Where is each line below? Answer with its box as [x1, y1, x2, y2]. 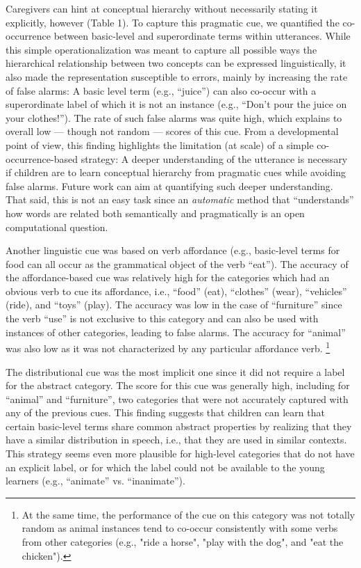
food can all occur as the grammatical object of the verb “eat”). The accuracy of [6, 256, 349, 271]
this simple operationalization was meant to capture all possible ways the [6, 42, 317, 56]
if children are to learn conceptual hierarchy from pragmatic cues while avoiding [6, 165, 346, 180]
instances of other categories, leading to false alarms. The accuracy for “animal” [6, 324, 346, 339]
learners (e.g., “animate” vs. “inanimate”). [6, 473, 185, 488]
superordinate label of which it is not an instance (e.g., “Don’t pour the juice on [6, 97, 347, 111]
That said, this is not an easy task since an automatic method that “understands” [6, 192, 354, 207]
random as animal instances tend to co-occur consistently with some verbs [22, 521, 338, 535]
